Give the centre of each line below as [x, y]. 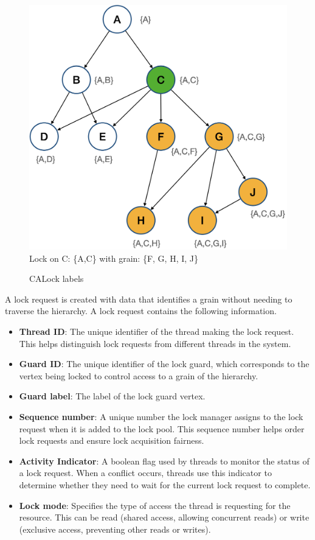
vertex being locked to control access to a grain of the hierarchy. [139, 375]
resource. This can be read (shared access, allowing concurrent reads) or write [164, 517]
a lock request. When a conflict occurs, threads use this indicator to [145, 473]
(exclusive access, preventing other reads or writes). [115, 529]
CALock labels [57, 279]
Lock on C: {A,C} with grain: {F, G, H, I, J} [114, 258]
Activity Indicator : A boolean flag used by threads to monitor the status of [164, 461]
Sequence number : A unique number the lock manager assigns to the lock [161, 416]
